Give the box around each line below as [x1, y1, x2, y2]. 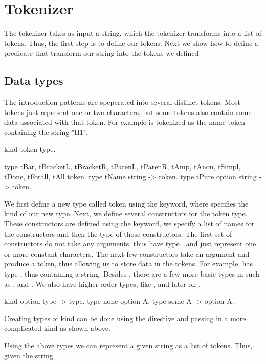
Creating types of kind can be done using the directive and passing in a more [4, 312, 246, 323]
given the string [4, 350, 53, 360]
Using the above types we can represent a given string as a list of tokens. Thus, [4, 339, 253, 350]
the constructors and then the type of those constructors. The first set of [4, 228, 232, 239]
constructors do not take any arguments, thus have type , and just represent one [4, 238, 256, 249]
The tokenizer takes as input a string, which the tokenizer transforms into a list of [4, 28, 262, 38]
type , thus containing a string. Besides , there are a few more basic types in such [4, 268, 259, 279]
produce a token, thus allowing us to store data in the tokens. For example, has [4, 258, 253, 269]
